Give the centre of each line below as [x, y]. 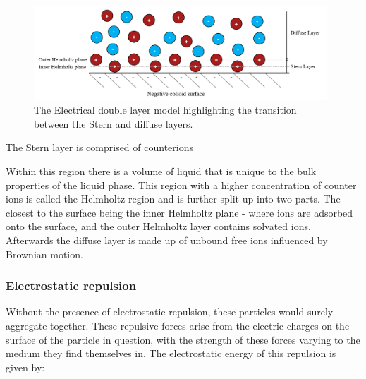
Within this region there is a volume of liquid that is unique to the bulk [161, 170]
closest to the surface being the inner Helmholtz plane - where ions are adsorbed [179, 212]
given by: [25, 367]
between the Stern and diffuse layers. [114, 123]
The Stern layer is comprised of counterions [99, 147]
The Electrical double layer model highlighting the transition [165, 110]
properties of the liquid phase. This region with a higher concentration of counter [181, 185]
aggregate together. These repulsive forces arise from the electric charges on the [178, 325]
